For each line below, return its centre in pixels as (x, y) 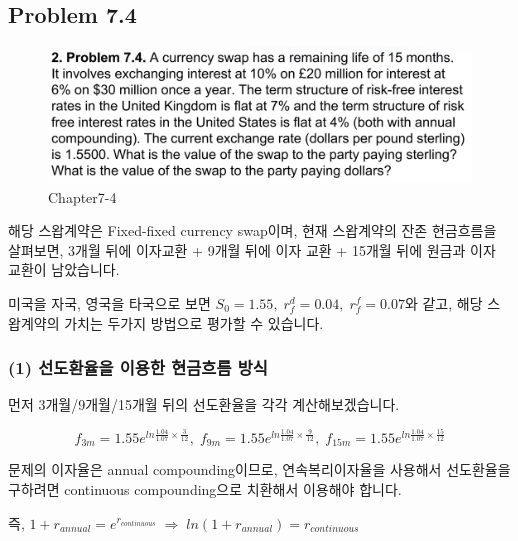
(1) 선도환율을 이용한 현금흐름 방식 (138, 367)
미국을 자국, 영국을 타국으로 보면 (109, 302)
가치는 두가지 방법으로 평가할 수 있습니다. (194, 322)
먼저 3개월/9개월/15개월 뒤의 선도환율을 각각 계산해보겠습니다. (204, 404)
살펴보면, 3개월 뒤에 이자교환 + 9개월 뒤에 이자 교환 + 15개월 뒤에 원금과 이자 (252, 249)
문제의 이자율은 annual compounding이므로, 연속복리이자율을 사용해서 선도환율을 (259, 469)
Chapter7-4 (82, 196)
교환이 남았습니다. (64, 269)
